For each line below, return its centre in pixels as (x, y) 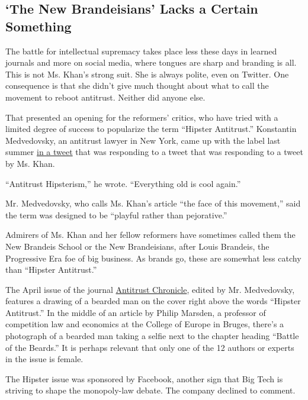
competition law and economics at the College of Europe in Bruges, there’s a (145, 324)
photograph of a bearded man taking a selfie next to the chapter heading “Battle (152, 336)
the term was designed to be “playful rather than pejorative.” (116, 214)
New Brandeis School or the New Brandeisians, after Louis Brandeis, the (137, 246)
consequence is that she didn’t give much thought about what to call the (137, 86)
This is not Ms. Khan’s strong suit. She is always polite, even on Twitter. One (147, 74)
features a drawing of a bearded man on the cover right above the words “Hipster (153, 301)
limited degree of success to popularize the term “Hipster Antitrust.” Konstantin (151, 129)
